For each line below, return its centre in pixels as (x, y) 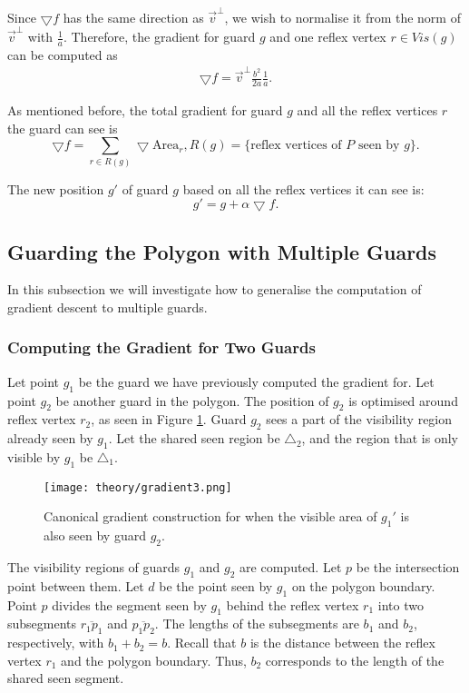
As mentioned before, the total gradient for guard (145, 110)
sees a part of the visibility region (359, 419)
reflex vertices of (296, 146)
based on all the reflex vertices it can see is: (303, 188)
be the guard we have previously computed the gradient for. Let (256, 381)
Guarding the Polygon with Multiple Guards (222, 251)
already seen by (50, 438)
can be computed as (63, 54)
